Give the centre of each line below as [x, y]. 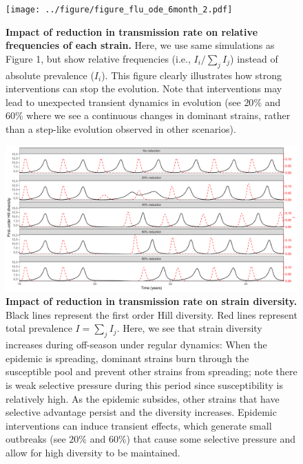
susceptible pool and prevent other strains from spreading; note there [151, 371]
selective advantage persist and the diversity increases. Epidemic [141, 412]
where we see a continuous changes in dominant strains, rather [158, 115]
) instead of [254, 58]
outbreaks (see [36, 439]
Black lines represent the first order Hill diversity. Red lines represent [151, 314]
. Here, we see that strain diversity [189, 328]
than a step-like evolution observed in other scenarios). [121, 129]
